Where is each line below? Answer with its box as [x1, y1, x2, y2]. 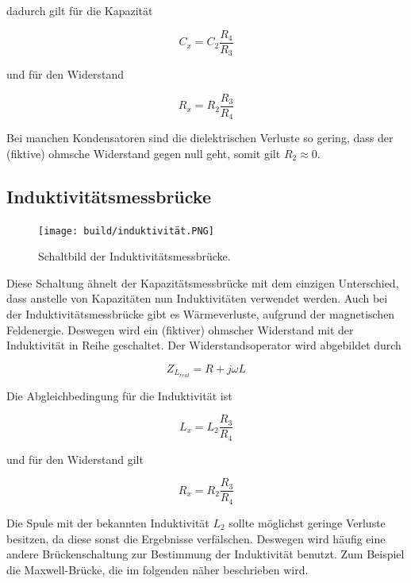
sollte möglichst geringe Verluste [229, 514, 386, 531]
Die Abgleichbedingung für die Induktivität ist [6, 387, 232, 403]
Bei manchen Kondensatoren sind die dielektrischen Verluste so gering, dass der [6, 129, 394, 146]
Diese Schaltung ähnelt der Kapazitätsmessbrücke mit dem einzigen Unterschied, [6, 274, 399, 291]
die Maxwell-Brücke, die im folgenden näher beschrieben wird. [6, 561, 309, 577]
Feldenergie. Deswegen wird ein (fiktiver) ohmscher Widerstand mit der [6, 321, 354, 338]
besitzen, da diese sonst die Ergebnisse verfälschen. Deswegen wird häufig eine [6, 530, 386, 546]
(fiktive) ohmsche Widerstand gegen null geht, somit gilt [6, 145, 281, 161]
